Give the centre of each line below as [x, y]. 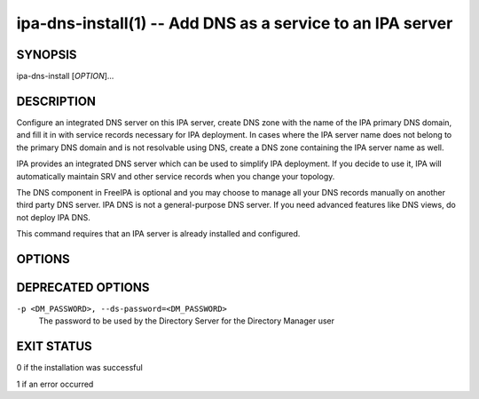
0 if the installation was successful [80, 368]
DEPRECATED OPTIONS [83, 287]
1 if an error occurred [55, 384]
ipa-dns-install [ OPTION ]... [65, 76]
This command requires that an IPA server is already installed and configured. [158, 234]
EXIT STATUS [54, 347]
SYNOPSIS [47, 55]
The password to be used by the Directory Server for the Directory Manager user [187, 321]
